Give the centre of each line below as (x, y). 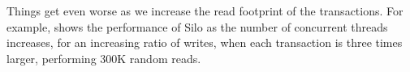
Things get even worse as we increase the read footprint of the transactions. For (205, 11)
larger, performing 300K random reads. (104, 58)
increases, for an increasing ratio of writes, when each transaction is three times (205, 42)
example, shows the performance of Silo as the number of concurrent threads (197, 26)
